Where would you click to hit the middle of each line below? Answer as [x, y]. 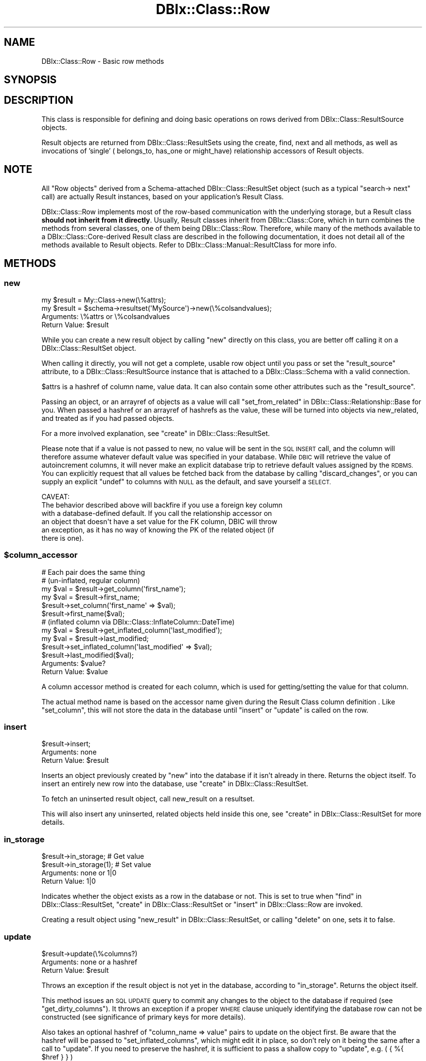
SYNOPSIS [30, 80]
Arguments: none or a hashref [89, 962]
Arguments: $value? [74, 663]
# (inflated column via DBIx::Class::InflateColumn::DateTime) [138, 622]
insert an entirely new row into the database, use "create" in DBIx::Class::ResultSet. [175, 784]
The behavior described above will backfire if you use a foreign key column [162, 505]
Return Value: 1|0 [69, 881]
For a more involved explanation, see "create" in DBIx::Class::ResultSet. [156, 433]
